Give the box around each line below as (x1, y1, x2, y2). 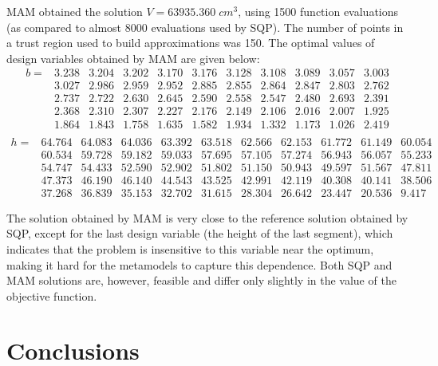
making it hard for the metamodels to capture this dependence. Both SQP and (6, 256, 393, 273)
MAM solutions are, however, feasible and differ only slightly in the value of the (6, 272, 397, 289)
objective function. (6, 287, 97, 304)
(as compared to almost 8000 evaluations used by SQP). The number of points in (6, 18, 404, 35)
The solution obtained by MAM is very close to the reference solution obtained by (6, 209, 408, 226)
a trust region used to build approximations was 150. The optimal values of (6, 34, 375, 51)
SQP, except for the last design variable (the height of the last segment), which (6, 225, 393, 242)
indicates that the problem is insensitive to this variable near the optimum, (6, 240, 374, 257)
